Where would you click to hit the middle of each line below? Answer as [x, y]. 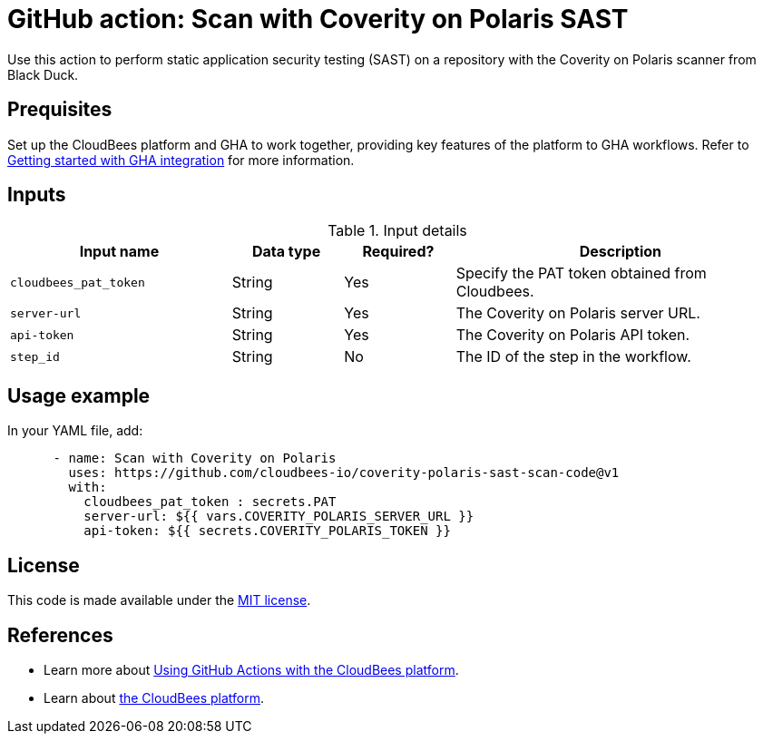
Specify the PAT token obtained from [581, 273]
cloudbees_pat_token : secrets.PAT [210, 502]
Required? [398, 252]
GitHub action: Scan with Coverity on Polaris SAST [318, 19]
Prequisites [60, 110]
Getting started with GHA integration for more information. [181, 160]
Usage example [79, 395]
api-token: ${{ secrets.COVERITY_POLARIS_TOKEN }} [267, 531]
